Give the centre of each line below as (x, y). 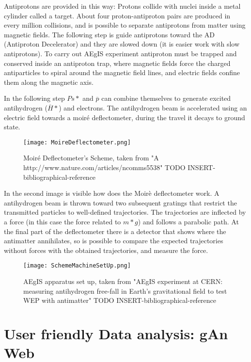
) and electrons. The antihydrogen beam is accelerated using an (153, 107)
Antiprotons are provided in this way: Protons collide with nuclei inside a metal (122, 6)
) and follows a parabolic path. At (188, 221)
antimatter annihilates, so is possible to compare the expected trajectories (114, 241)
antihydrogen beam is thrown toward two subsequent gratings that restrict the (120, 202)
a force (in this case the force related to (63, 221)
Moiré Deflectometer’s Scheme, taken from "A (91, 158)
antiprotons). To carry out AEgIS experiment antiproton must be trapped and (120, 53)
